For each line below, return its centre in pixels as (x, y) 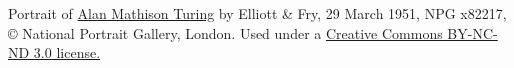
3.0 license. (67, 52)
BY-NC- (472, 32)
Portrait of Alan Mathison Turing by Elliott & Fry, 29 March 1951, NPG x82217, (257, 13)
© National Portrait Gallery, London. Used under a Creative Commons (225, 32)
